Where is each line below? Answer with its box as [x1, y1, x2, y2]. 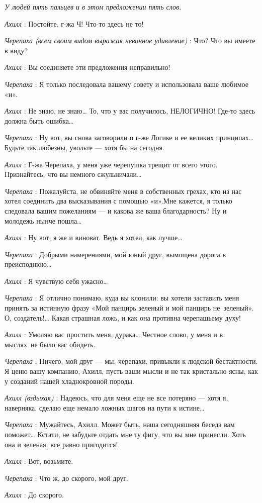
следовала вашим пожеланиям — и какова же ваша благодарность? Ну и [5, 205, 227, 216]
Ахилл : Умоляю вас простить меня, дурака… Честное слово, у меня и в [5, 329, 223, 340]
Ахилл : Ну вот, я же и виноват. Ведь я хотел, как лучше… [5, 232, 183, 243]
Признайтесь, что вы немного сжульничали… [5, 169, 142, 179]
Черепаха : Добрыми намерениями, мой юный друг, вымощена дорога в [5, 249, 226, 259]
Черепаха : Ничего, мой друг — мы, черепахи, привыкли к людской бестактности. [5, 356, 258, 366]
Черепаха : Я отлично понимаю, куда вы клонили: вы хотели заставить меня [5, 292, 239, 303]
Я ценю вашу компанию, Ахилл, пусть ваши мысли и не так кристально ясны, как [5, 366, 258, 376]
